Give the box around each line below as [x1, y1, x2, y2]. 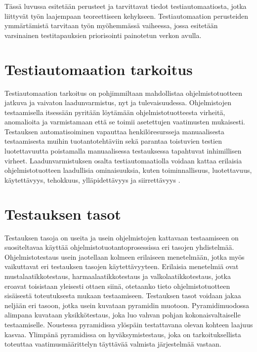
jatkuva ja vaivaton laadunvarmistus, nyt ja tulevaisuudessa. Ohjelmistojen [4, 97, 232, 108]
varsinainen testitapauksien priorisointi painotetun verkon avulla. [4, 30, 202, 40]
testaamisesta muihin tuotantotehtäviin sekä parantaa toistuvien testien [4, 136, 222, 146]
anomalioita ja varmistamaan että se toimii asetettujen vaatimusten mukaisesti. [4, 117, 245, 127]
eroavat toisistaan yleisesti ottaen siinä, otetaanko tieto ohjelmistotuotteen [4, 280, 230, 291]
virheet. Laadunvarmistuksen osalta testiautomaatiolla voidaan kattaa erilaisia [4, 155, 242, 165]
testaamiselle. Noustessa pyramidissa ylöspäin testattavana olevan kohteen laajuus [4, 319, 253, 329]
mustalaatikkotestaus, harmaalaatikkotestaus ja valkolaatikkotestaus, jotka [4, 271, 231, 281]
